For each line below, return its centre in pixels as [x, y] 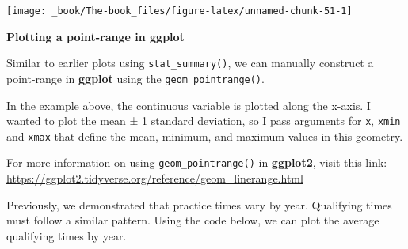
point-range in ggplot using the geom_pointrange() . [135, 78]
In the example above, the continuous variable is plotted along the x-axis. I [189, 105]
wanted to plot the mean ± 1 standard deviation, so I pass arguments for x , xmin [204, 121]
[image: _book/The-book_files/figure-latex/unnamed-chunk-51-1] [179, 11]
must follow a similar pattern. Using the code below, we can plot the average [193, 220]
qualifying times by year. [67, 235]
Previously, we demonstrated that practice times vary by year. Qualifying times [199, 204]
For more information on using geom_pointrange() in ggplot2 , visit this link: [197, 162]
